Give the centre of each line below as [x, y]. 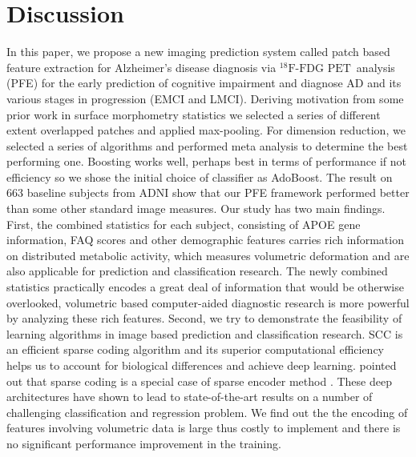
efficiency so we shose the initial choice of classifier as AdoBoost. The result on [200, 176]
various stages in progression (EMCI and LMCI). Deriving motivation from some [205, 98]
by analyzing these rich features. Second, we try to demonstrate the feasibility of [204, 318]
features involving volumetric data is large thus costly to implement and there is [204, 428]
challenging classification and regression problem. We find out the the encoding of [207, 412]
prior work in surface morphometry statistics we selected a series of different [194, 114]
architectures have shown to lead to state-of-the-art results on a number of [190, 397]
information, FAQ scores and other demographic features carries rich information [205, 240]
